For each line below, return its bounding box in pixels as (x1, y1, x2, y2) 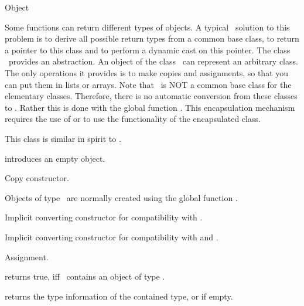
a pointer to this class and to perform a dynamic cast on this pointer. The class (5, 43, 291, 56)
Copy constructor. (5, 172, 69, 184)
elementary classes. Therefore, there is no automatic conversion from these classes (5, 90, 298, 102)
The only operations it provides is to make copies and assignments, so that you (5, 66, 289, 79)
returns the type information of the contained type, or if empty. (5, 290, 233, 302)
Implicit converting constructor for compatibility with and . (5, 230, 218, 243)
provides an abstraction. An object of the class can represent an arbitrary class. (8, 55, 298, 67)
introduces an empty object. (5, 152, 105, 164)
